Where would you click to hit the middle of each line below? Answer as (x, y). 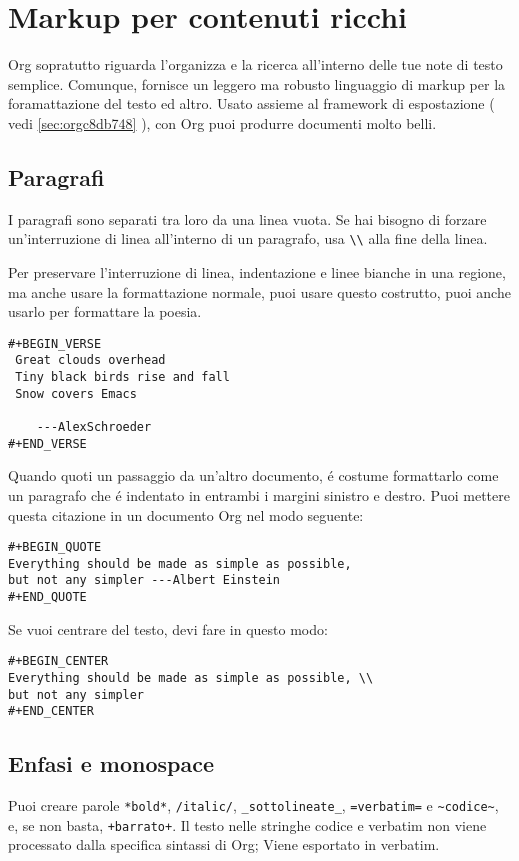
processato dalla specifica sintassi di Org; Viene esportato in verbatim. (224, 844)
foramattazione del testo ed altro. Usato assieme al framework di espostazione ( (251, 103)
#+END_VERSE (47, 443)
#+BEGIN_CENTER (58, 661)
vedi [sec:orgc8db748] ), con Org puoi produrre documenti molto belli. (222, 122)
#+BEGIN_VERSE (55, 343)
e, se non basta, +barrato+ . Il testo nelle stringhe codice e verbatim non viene (247, 824)
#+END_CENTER (51, 711)
